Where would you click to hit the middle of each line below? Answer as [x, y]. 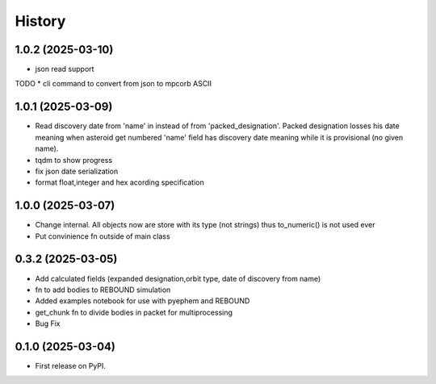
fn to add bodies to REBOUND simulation [103, 290]
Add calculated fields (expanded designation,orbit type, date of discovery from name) [178, 278]
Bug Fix [48, 323]
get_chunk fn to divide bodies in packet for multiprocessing [134, 312]
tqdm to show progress [74, 160]
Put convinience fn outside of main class [103, 236]
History [40, 21]
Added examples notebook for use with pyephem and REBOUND [143, 301]
